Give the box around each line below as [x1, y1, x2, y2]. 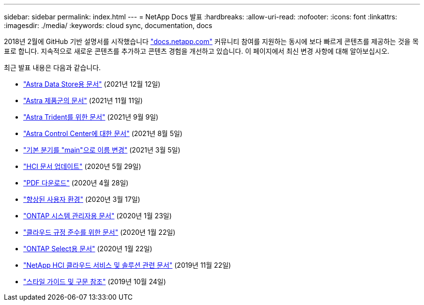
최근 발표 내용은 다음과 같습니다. [4, 63, 101, 72]
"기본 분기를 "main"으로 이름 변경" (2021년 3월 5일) [23, 146, 181, 154]
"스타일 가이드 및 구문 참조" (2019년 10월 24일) [23, 277, 166, 286]
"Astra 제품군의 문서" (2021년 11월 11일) [23, 96, 143, 105]
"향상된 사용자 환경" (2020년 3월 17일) [23, 195, 140, 203]
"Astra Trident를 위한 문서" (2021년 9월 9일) [23, 113, 159, 121]
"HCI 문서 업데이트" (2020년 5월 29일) [23, 162, 141, 170]
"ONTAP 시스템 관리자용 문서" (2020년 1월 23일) [23, 212, 172, 220]
